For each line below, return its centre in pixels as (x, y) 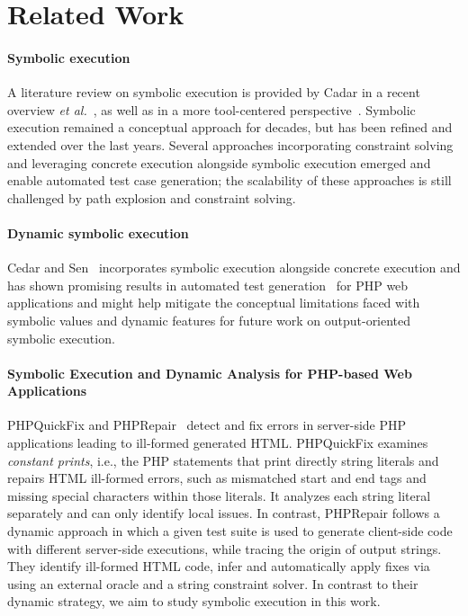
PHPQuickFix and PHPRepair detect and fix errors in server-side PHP (207, 425)
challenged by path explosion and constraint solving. (152, 197)
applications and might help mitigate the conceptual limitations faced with (214, 303)
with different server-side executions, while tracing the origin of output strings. (225, 548)
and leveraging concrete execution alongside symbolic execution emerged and (219, 162)
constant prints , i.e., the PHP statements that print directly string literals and (223, 460)
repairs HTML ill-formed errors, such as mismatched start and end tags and (217, 478)
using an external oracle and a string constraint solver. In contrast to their (213, 583)
